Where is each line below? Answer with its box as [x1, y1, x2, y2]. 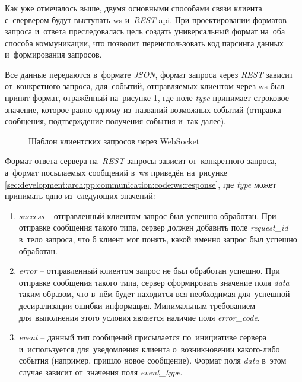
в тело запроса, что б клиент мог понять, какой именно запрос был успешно [18, 233, 297, 245]
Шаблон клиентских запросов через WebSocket [28, 134, 200, 147]
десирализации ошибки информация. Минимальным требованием [18, 299, 256, 311]
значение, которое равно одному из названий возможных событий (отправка [5, 103, 281, 115]
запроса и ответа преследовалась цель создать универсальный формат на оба [5, 25, 285, 37]
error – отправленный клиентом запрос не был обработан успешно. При [18, 264, 280, 277]
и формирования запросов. [5, 48, 102, 61]
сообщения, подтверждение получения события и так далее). [5, 115, 227, 127]
